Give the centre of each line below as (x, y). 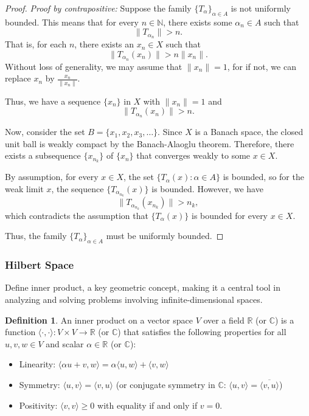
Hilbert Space (40, 265)
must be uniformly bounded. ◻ (165, 236)
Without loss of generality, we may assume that (94, 66)
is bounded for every (230, 215)
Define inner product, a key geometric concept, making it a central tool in (143, 287)
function (20, 332)
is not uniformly (261, 8)
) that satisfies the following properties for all (202, 332)
